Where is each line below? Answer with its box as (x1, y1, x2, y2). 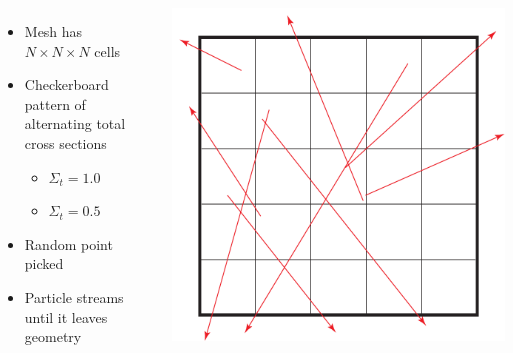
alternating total (24, 113, 126, 134)
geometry (24, 326, 82, 347)
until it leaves (24, 306, 108, 327)
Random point (24, 233, 113, 254)
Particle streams (24, 286, 124, 307)
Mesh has (24, 21, 83, 41)
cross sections (24, 132, 107, 153)
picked (24, 253, 64, 274)
